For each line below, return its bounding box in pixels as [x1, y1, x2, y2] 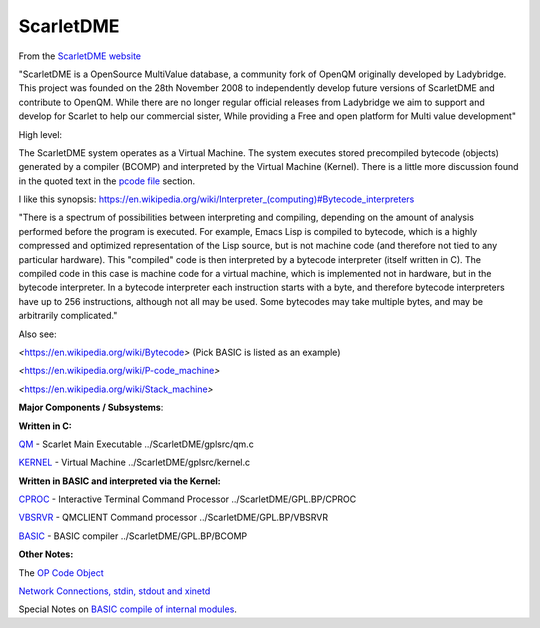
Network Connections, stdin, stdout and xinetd [18, 585, 211, 597]
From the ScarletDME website [18, 50, 142, 62]
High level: [18, 128, 63, 140]
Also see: [18, 328, 57, 340]
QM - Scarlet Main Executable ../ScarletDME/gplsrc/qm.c [18, 438, 254, 450]
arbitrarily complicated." [18, 310, 118, 322]
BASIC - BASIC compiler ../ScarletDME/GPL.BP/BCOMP [18, 530, 248, 542]
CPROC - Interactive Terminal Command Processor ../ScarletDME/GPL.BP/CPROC [18, 493, 357, 505]
